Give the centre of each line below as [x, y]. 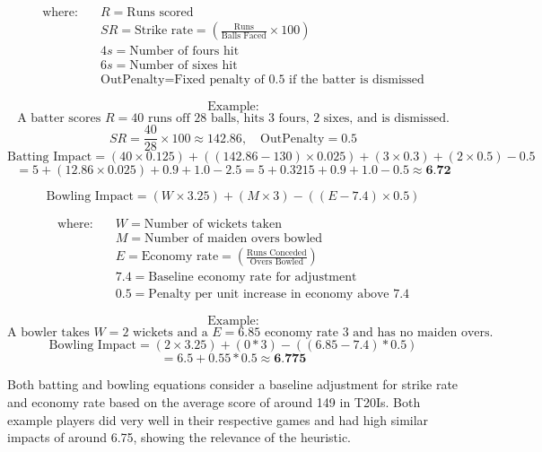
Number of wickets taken [213, 225]
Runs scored [160, 13]
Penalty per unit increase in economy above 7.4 [279, 295]
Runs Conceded [277, 252]
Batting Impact [50, 157]
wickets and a [170, 333]
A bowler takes [48, 333]
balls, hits [238, 119]
